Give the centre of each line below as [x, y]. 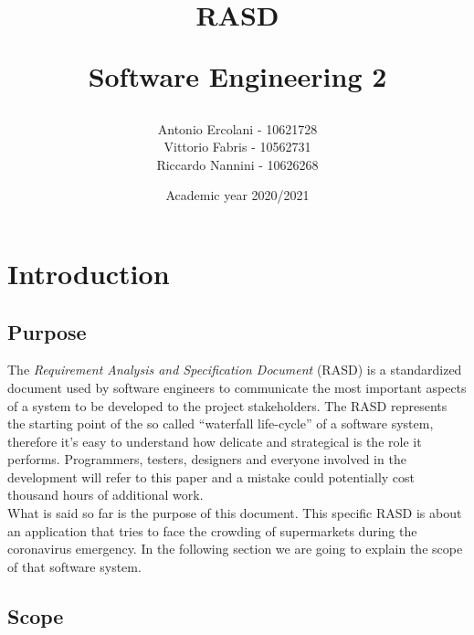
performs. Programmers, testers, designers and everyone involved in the [207, 459]
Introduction [89, 273]
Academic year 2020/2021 [237, 195]
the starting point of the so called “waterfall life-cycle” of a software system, [221, 423]
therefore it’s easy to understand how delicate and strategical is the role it [215, 441]
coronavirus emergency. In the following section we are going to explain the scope [235, 549]
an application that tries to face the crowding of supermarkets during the [212, 530]
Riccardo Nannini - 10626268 [237, 164]
